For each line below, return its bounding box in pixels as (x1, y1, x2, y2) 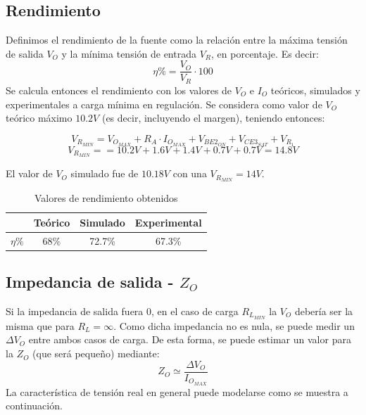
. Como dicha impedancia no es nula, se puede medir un (113, 318, 355, 333)
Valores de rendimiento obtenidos (34, 191, 178, 205)
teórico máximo (6, 110, 72, 125)
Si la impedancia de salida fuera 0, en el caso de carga (6, 304, 239, 318)
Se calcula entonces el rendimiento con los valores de (6, 82, 232, 97)
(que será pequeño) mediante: (32, 346, 160, 361)
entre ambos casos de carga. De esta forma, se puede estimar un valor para (28, 332, 351, 347)
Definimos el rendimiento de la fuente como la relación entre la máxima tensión (6, 32, 348, 47)
